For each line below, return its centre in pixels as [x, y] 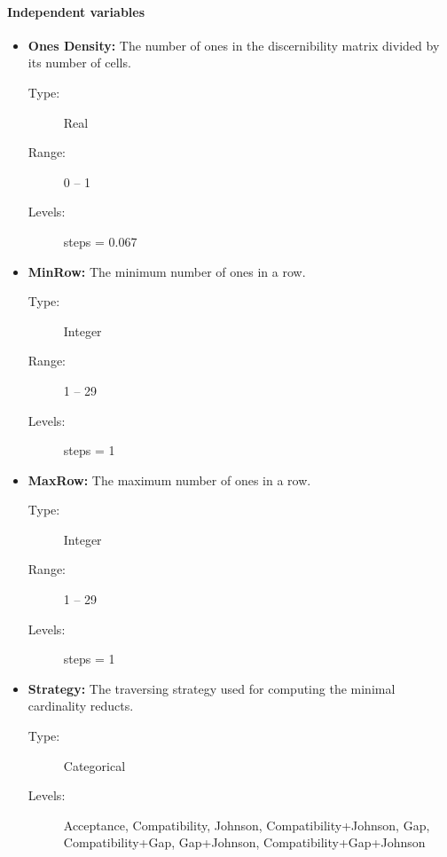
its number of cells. [79, 63]
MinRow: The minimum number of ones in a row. [167, 271]
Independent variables [76, 11]
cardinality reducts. [81, 706]
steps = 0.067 [100, 241]
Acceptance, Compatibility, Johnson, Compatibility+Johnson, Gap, [247, 825]
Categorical [94, 765]
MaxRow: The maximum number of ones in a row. [169, 480]
